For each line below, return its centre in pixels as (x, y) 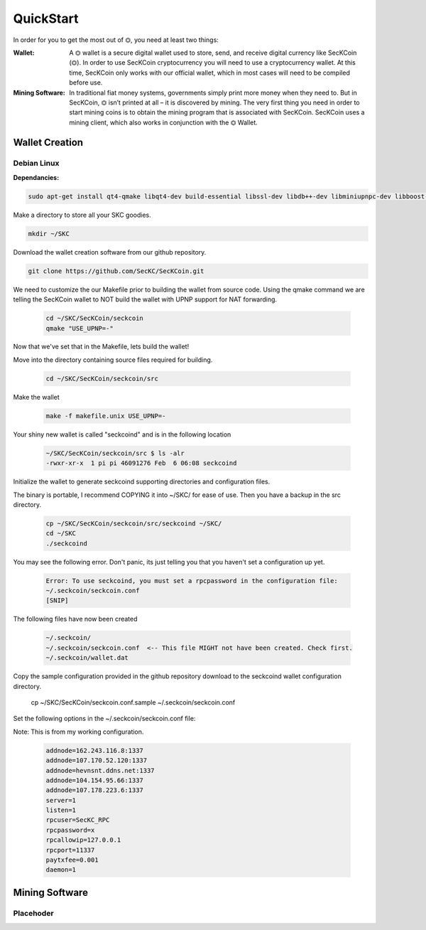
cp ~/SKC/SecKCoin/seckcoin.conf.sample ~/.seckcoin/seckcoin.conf (133, 702)
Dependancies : (36, 177)
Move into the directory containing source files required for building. (113, 360)
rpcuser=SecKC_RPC (78, 820)
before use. (86, 82)
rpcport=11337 (70, 850)
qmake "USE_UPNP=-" (80, 328)
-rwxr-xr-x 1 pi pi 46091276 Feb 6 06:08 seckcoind (141, 463)
